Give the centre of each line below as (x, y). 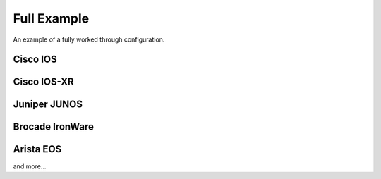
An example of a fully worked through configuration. (89, 39)
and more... (30, 166)
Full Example (51, 18)
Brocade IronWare (54, 127)
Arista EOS (37, 149)
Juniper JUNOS (48, 105)
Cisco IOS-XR (43, 82)
